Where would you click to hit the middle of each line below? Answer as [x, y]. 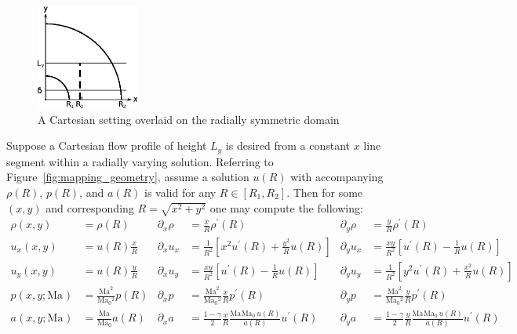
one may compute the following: [286, 207]
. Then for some [325, 192]
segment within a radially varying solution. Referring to [140, 161]
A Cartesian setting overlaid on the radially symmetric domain [189, 119]
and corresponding [90, 207]
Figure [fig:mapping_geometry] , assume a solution [128, 177]
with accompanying [337, 177]
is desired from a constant [288, 145]
